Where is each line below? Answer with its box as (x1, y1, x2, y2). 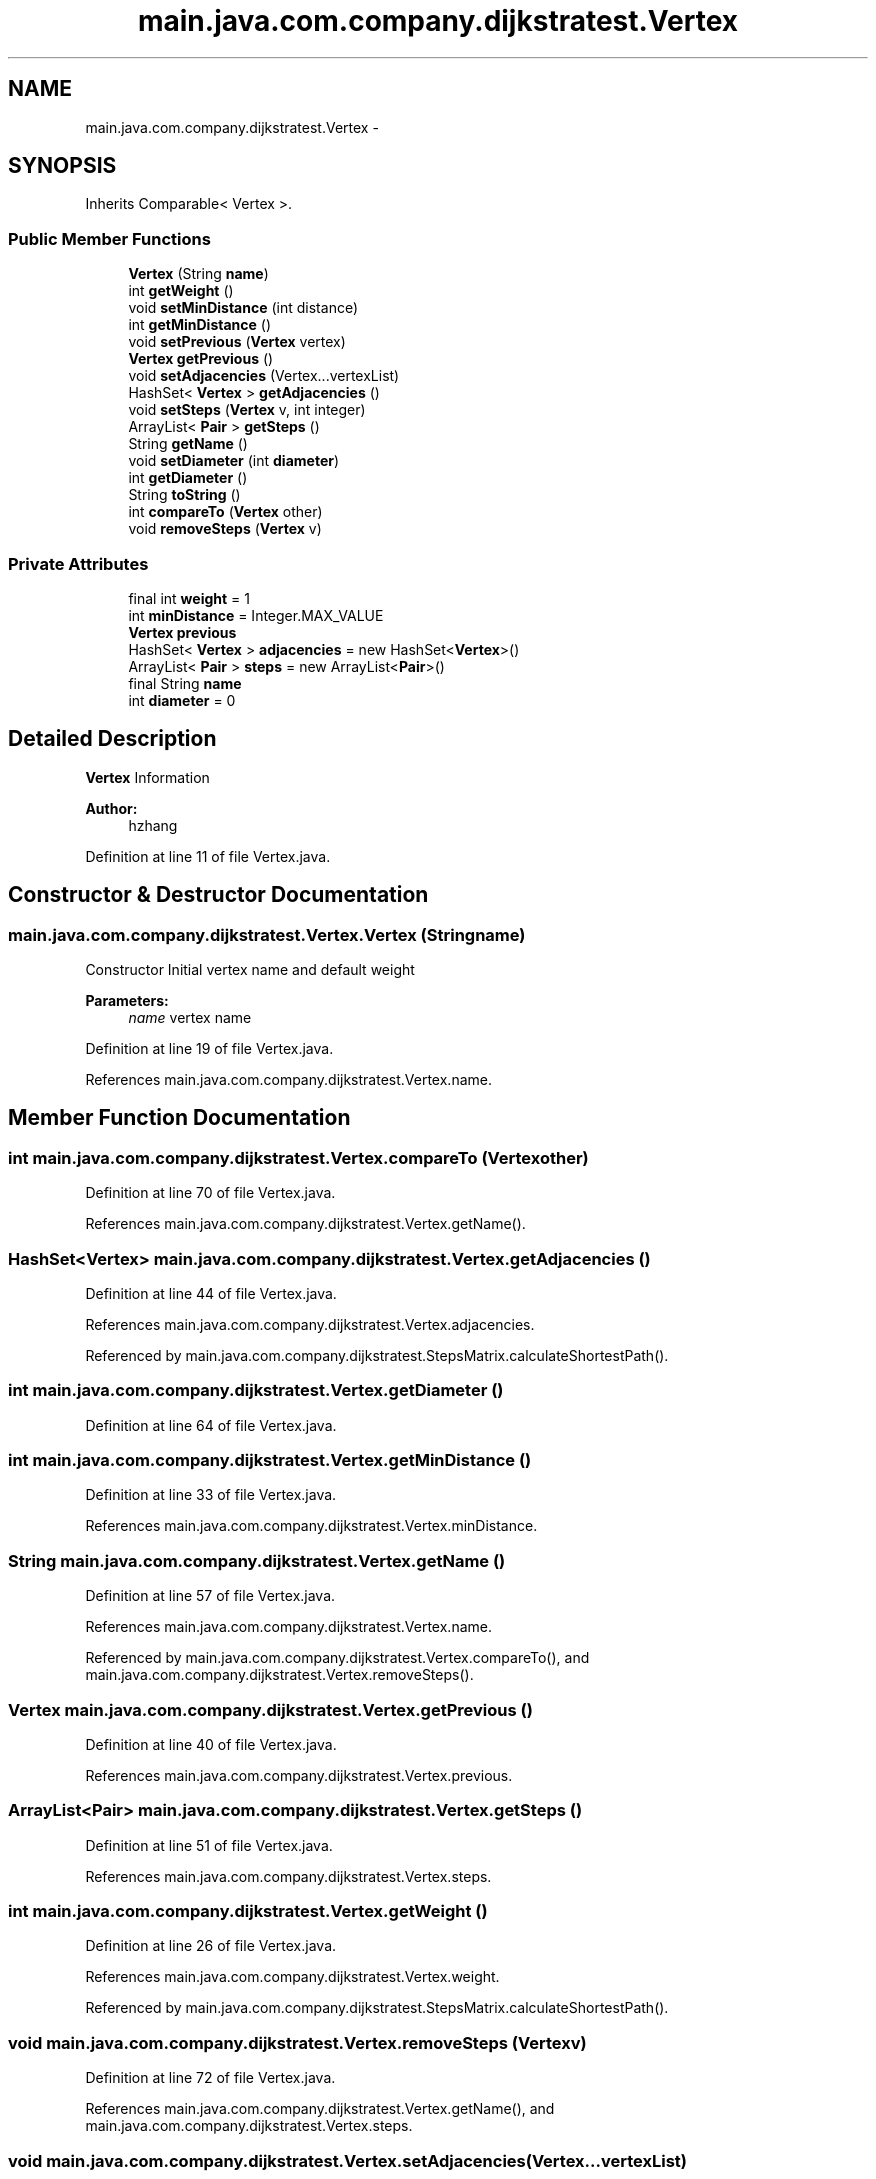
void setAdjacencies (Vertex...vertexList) (128, 367, 400, 385)
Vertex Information (85, 768, 210, 786)
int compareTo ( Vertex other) (128, 503, 323, 521)
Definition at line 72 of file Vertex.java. (85, 2069, 336, 2087)
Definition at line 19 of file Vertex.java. (85, 1040, 334, 1057)
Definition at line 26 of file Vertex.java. (85, 1937, 337, 1955)
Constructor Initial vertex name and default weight (85, 961, 415, 978)
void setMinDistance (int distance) (128, 299, 359, 317)
